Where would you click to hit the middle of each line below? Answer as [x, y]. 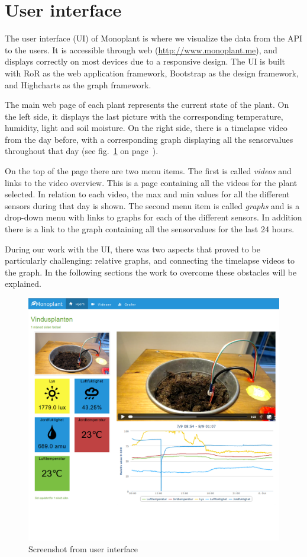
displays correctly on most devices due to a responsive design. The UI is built [145, 61]
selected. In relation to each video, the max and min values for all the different [147, 194]
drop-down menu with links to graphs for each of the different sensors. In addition [153, 217]
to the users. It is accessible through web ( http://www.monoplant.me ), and [141, 49]
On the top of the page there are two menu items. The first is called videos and [148, 171]
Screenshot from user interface [83, 548]
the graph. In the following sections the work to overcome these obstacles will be [151, 272]
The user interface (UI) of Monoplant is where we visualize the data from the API [153, 38]
